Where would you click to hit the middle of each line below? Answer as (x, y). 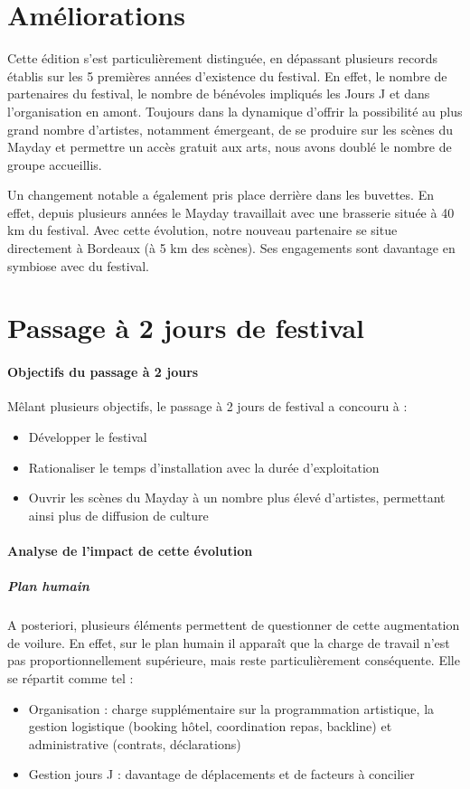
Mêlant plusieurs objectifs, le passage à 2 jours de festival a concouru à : (207, 406)
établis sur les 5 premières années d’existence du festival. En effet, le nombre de (227, 75)
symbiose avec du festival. (78, 265)
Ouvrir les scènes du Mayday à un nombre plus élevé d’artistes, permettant (237, 498)
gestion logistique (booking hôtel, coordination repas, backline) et (210, 726)
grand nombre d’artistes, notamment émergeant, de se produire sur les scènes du (230, 129)
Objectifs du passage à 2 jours (103, 372)
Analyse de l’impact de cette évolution (130, 550)
